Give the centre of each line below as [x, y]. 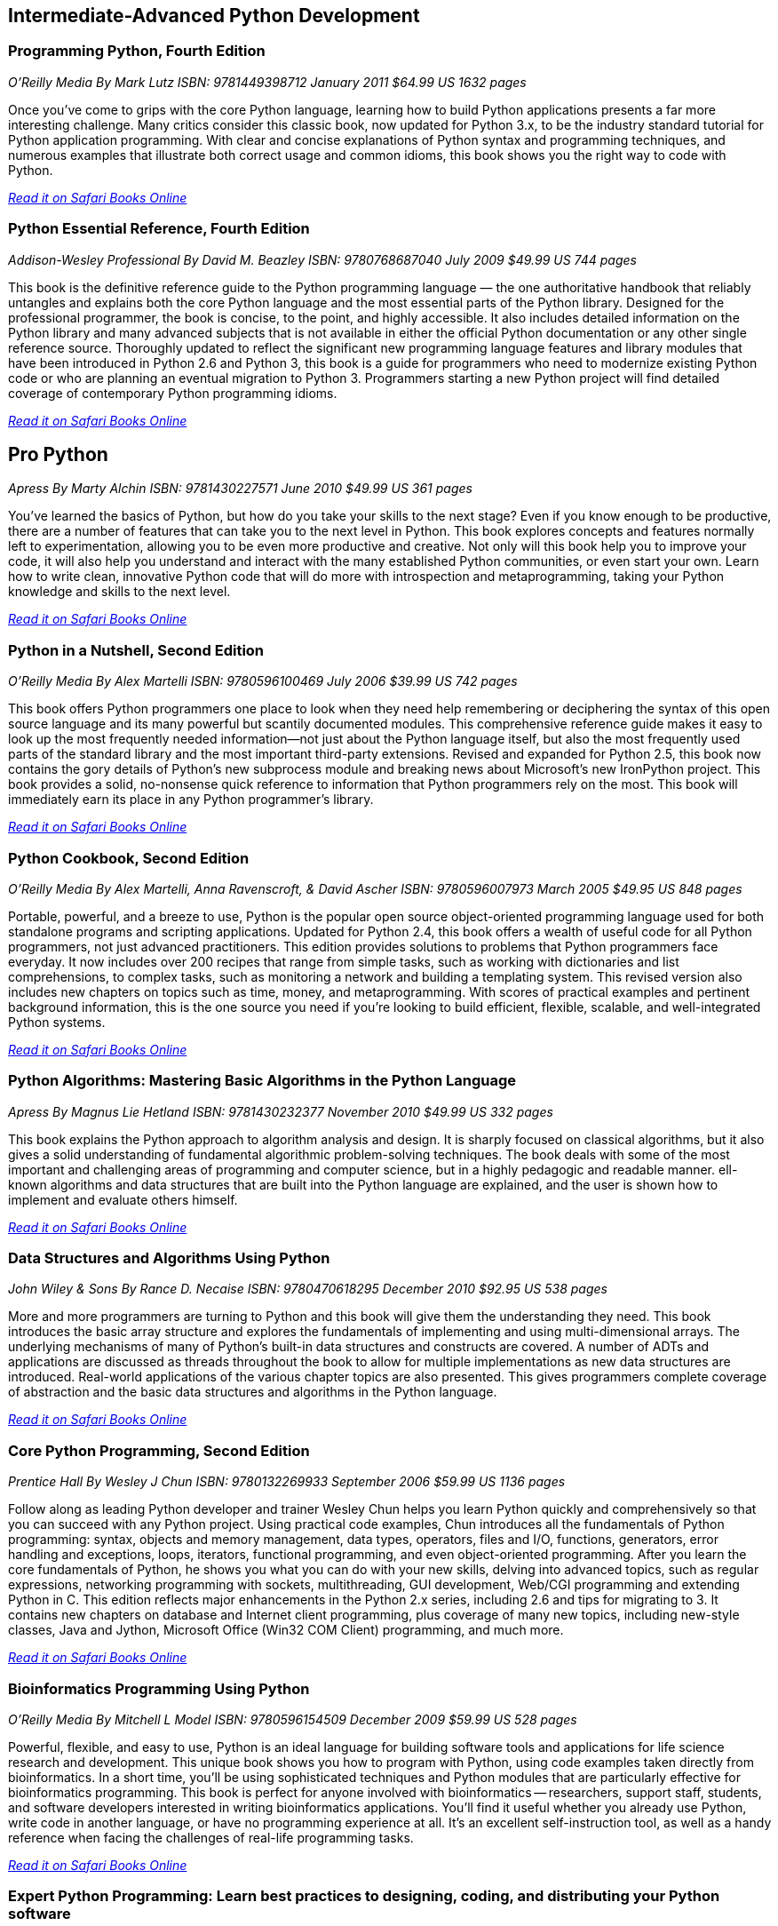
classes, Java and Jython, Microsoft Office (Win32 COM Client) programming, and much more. [286, 1630]
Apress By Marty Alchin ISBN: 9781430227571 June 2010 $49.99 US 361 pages [240, 489]
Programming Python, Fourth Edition [137, 51]
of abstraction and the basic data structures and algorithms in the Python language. [253, 1392]
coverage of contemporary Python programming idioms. [173, 393]
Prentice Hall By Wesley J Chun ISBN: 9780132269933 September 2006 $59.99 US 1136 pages [287, 1482]
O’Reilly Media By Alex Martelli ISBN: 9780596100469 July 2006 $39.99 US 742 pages [263, 681]
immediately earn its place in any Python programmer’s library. [191, 800]
